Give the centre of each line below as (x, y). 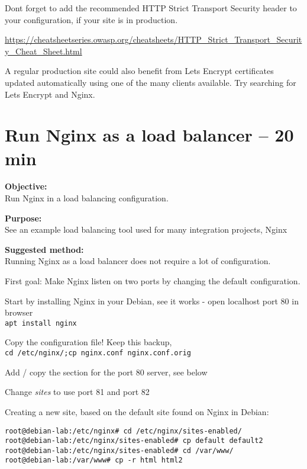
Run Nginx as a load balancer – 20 (149, 135)
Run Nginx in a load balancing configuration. (87, 198)
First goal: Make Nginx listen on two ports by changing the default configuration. (153, 281)
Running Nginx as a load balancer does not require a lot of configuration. (138, 261)
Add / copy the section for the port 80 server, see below (106, 372)
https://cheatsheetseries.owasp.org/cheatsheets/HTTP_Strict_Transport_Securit (153, 39)
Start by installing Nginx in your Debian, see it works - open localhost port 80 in (152, 301)
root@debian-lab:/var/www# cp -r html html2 (94, 460)
